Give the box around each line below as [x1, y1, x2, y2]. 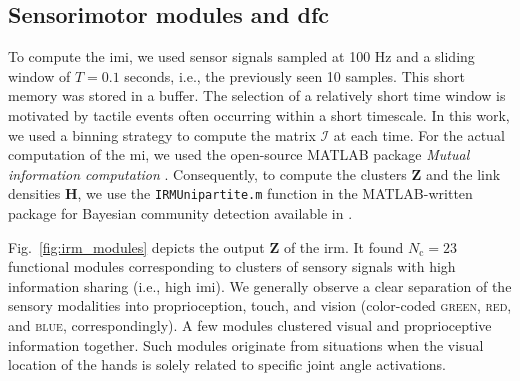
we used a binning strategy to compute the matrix [8, 124, 316, 145]
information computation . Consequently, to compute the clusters [8, 163, 407, 184]
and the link [425, 163, 501, 184]
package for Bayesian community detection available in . [8, 203, 353, 224]
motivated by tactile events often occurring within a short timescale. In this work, [8, 104, 510, 125]
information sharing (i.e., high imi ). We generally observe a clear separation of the [8, 275, 512, 296]
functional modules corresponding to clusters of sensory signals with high [8, 256, 456, 277]
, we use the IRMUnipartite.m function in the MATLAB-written [77, 183, 473, 204]
